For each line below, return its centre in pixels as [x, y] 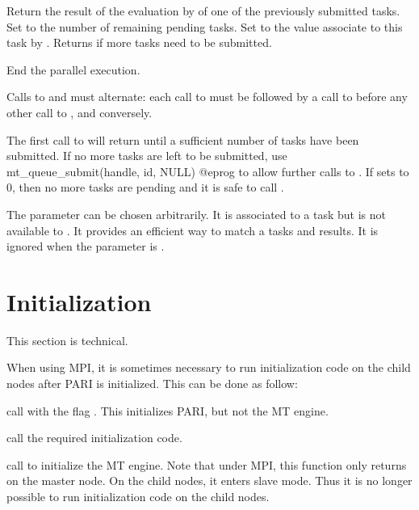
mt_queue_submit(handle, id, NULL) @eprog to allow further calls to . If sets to [208, 171]
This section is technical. [67, 340]
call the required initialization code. [94, 438]
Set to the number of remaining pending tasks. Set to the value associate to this [205, 26]
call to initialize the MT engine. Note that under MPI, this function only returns [207, 464]
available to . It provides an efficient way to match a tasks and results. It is [193, 230]
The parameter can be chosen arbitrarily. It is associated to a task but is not [197, 214]
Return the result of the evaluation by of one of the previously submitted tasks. [203, 11]
